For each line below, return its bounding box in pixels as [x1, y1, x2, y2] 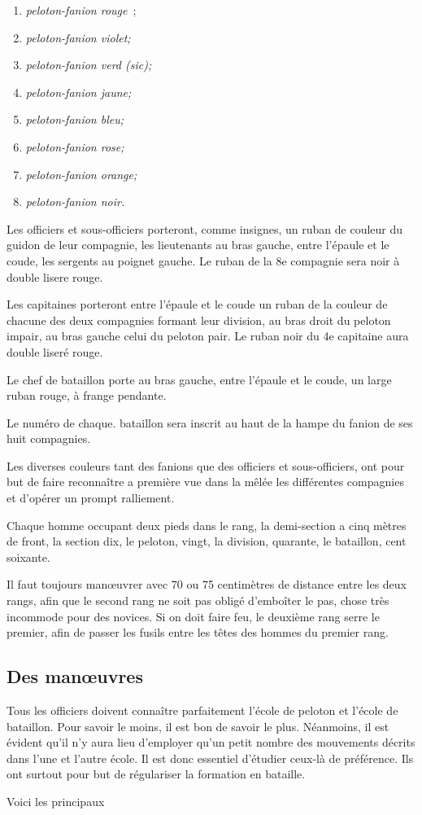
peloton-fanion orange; [25, 165, 137, 182]
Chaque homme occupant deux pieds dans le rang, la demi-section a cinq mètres [7, 516, 407, 533]
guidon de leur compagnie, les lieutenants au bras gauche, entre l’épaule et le [7, 236, 389, 253]
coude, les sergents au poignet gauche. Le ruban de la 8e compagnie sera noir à [7, 252, 400, 269]
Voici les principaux [7, 792, 105, 809]
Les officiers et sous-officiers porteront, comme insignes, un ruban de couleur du [7, 220, 403, 237]
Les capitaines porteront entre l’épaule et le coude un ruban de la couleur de [7, 296, 388, 313]
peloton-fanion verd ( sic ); [25, 56, 152, 73]
